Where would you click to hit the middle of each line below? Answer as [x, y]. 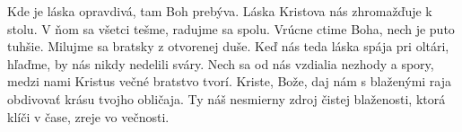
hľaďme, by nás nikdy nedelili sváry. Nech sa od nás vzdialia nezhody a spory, [221, 63]
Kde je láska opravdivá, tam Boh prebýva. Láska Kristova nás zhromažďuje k [220, 11]
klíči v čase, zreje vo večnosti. [88, 116]
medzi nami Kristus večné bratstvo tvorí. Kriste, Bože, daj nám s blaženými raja [230, 81]
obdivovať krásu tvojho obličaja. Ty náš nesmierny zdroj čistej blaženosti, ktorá [227, 98]
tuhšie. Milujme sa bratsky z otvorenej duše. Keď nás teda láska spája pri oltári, [228, 46]
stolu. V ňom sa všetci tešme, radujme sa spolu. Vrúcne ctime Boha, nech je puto [231, 28]
